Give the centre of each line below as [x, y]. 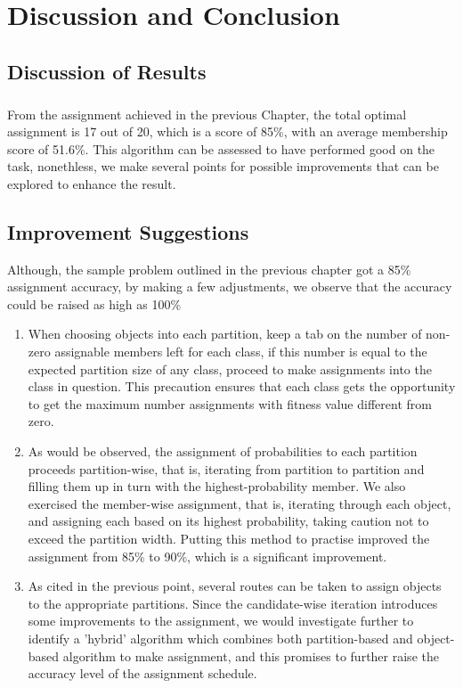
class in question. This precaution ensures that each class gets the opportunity [242, 386]
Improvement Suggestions [128, 231]
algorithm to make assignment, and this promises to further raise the [251, 655]
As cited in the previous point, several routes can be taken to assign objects [235, 586]
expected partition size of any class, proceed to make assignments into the [230, 369]
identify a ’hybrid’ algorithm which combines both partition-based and [220, 638]
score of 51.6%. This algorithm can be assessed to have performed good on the [221, 148]
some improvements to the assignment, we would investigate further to [221, 621]
